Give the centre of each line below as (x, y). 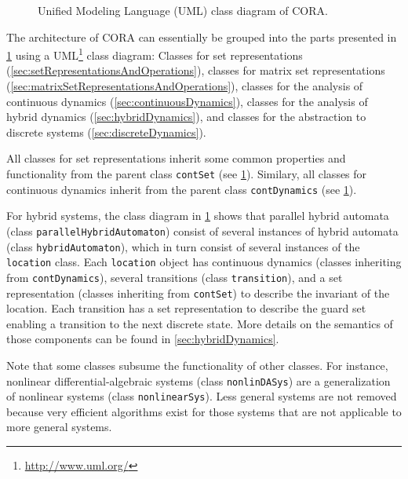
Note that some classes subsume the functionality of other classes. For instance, (197, 365)
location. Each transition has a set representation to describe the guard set (186, 308)
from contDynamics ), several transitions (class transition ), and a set (175, 277)
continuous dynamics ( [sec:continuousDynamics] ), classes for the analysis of (187, 101)
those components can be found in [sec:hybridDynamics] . (143, 339)
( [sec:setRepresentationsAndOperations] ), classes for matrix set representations (196, 70)
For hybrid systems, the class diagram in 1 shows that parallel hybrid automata (198, 216)
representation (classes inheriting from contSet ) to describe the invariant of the (198, 293)
